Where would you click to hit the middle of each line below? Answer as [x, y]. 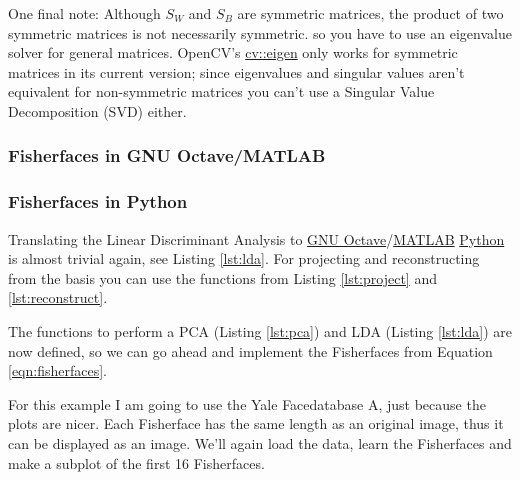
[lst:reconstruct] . [58, 297]
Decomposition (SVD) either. [97, 110]
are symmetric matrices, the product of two [370, 13]
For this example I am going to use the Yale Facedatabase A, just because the [247, 403]
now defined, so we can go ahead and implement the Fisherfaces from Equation [250, 350]
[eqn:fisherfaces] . [57, 370]
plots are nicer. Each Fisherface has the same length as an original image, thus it [256, 423]
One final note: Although [84, 13]
